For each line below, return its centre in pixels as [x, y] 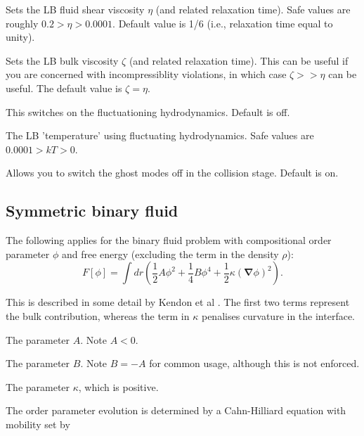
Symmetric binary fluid [92, 211]
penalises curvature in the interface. [278, 315]
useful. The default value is [64, 88]
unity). [20, 37]
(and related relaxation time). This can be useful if [239, 60]
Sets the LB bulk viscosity [62, 60]
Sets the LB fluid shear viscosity [75, 9]
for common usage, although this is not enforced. [254, 363]
